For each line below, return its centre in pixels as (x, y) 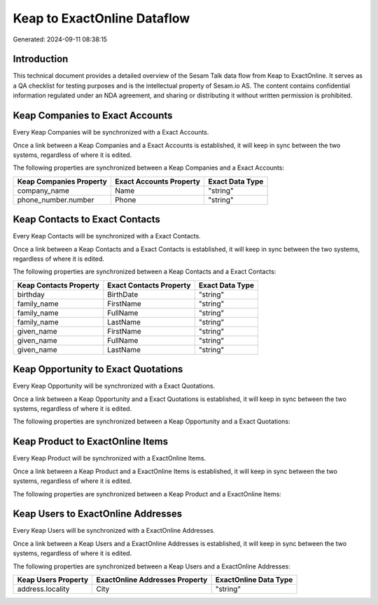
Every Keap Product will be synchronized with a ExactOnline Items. (110, 458)
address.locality (43, 589)
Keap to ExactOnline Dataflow (101, 18)
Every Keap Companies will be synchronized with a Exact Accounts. (111, 132)
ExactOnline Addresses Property (152, 580)
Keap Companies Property (62, 181)
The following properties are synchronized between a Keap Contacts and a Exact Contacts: (145, 272)
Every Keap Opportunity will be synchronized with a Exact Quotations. (114, 386)
